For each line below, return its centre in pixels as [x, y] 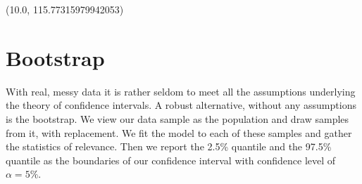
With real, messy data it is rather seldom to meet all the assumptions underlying [181, 91]
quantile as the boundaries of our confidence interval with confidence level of [171, 160]
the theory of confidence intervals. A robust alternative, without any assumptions [181, 105]
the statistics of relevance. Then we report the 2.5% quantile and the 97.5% [169, 146]
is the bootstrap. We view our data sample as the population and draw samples [177, 118]
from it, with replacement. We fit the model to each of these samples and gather [179, 132]
